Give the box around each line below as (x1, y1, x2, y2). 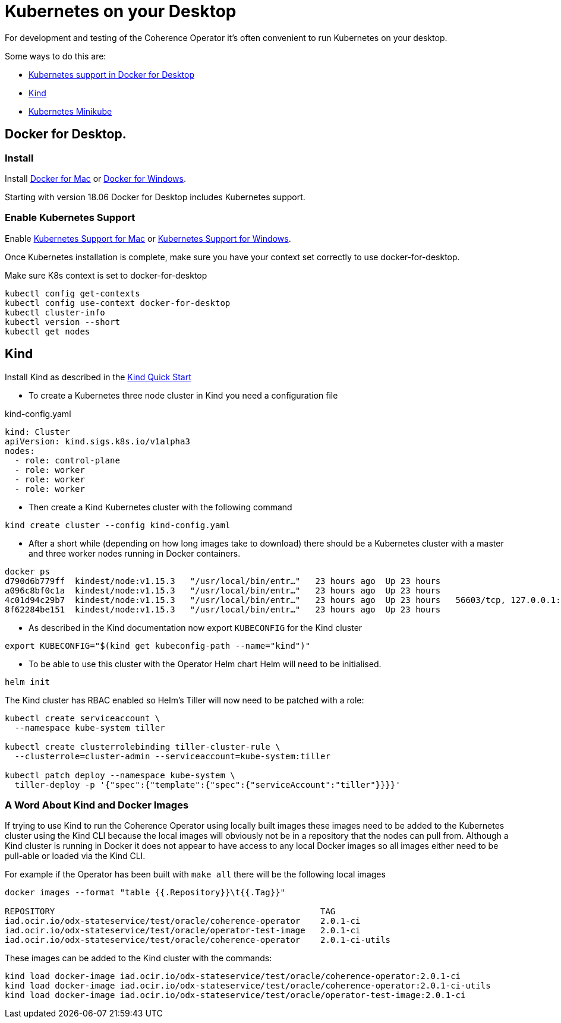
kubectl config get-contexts (5, 288, 140, 298)
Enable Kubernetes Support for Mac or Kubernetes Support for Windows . (5, 233, 291, 244)
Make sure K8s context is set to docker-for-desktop (5, 270, 207, 280)
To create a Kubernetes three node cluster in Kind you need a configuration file (29, 390, 338, 400)
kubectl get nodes (5, 326, 90, 336)
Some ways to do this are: (5, 50, 106, 61)
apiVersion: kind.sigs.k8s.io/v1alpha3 (5, 436, 190, 446)
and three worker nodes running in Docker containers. (29, 548, 241, 558)
